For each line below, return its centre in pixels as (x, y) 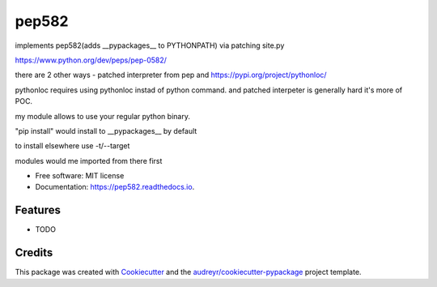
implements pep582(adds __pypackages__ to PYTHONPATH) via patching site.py (150, 45)
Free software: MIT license (80, 176)
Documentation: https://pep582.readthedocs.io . (115, 187)
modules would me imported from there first (89, 161)
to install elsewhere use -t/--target (72, 146)
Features (38, 210)
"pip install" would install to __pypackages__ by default (106, 131)
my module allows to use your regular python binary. (102, 116)
